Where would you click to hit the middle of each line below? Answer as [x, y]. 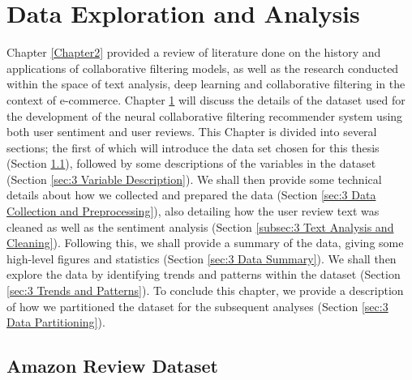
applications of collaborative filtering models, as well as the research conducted [203, 68]
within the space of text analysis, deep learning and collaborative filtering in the [206, 84]
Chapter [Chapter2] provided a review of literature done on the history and [194, 52]
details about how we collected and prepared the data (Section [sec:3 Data [191, 195]
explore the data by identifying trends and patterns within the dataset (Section [204, 274]
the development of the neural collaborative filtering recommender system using [205, 115]
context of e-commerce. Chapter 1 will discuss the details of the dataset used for [206, 99]
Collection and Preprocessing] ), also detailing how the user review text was [193, 211]
